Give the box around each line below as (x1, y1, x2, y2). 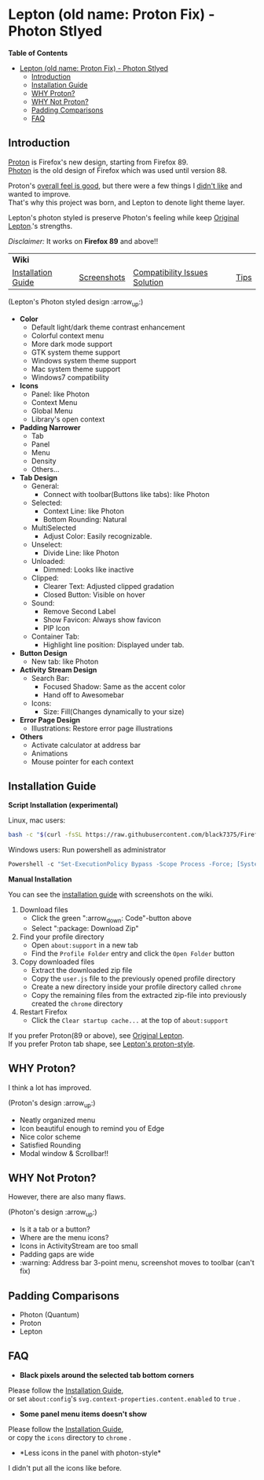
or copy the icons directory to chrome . (8, 1433, 131, 1442)
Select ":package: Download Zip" (31, 923, 139, 933)
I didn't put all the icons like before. (8, 1463, 122, 1472)
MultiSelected (31, 523, 76, 532)
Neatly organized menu (19, 1115, 96, 1125)
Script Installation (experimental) (8, 801, 119, 810)
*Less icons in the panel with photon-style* (19, 1448, 162, 1457)
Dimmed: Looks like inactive (42, 565, 134, 574)
